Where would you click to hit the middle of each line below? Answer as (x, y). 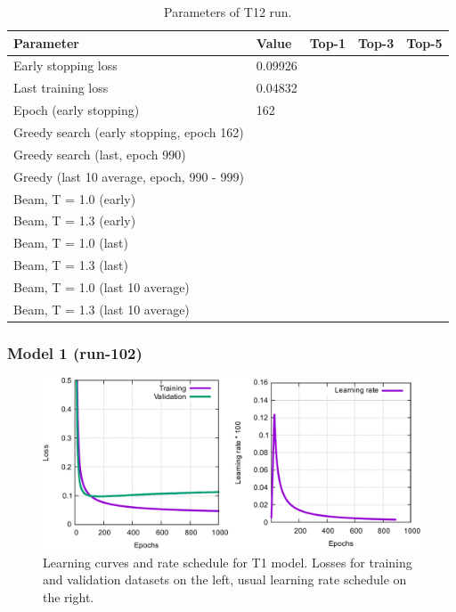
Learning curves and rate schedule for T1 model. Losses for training (228, 562)
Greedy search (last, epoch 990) (100, 154)
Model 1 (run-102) (75, 352)
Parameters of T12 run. (228, 12)
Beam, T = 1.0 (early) (75, 198)
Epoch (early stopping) (77, 110)
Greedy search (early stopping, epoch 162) (129, 131)
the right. (69, 596)
